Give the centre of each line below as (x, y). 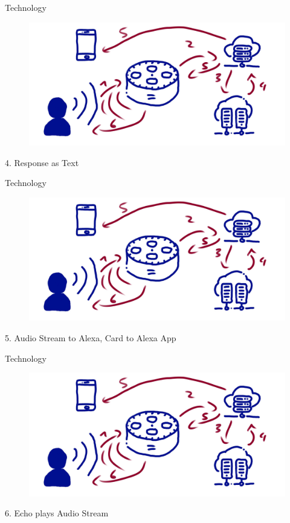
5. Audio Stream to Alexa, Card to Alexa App (91, 338)
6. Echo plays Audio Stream (57, 513)
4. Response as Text (42, 162)
